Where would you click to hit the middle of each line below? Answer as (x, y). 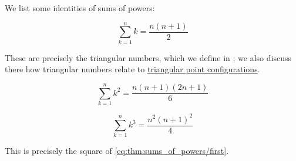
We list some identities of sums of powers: (80, 8)
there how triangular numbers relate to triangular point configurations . (132, 69)
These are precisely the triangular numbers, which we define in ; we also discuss (148, 57)
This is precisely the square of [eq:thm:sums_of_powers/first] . (117, 151)
